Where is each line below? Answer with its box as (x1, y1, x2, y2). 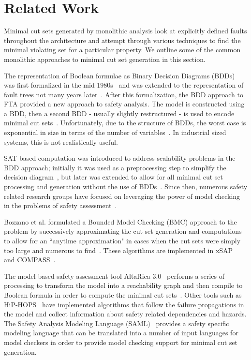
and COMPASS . (4, 255, 56, 265)
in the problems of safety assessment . (4, 200, 117, 210)
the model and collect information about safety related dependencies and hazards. (4, 309, 247, 319)
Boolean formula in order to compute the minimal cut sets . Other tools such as (4, 289, 242, 300)
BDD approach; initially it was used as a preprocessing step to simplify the (4, 162, 226, 172)
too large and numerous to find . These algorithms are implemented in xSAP (4, 245, 233, 255)
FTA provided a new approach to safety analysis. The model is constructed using (4, 99, 245, 109)
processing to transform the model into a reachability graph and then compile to (4, 280, 243, 290)
